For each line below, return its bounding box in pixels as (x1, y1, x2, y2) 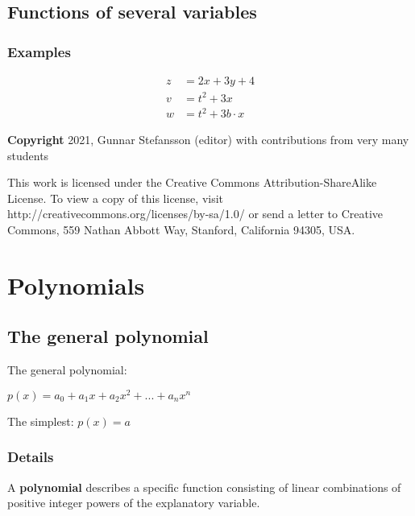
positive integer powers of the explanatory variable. (7, 494, 260, 511)
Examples (7, 41, 71, 61)
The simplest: (7, 412, 74, 429)
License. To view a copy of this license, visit (7, 189, 224, 206)
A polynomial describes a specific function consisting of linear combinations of (7, 478, 401, 495)
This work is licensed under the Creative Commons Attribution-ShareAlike (7, 174, 377, 191)
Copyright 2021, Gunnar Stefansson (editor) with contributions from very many (7, 131, 409, 148)
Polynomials (7, 268, 145, 301)
